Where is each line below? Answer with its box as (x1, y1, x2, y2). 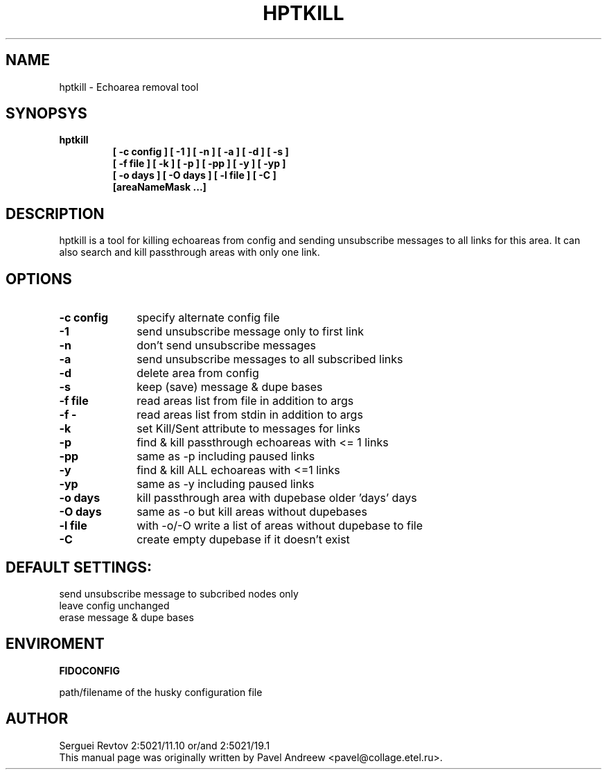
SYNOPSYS (6, 105, 87, 123)
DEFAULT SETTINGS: (6, 558, 152, 576)
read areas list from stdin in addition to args (137, 408, 363, 422)
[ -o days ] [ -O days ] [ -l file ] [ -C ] (112, 169, 276, 182)
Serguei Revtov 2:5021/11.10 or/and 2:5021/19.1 (59, 739, 270, 751)
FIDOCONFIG (59, 664, 120, 677)
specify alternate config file (137, 311, 280, 325)
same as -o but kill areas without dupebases (137, 505, 367, 519)
